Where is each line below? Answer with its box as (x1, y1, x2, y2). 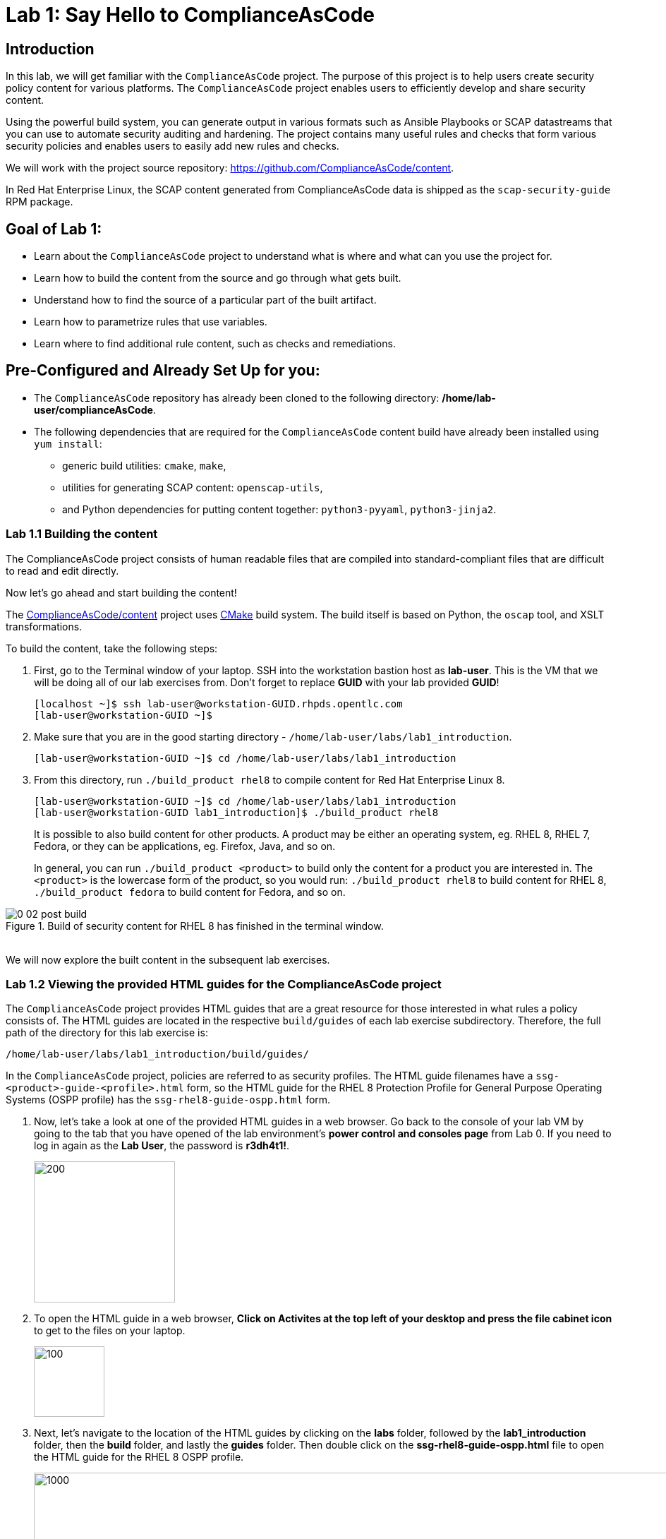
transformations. (6, 620, 83, 633)
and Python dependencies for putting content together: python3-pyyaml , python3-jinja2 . (62, 503, 497, 515)
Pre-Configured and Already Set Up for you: (6, 361, 320, 380)
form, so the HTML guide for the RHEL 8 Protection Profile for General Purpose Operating (186, 1082, 603, 1094)
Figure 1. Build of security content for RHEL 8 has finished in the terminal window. (6, 919, 384, 932)
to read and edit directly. (6, 564, 119, 577)
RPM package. (6, 196, 73, 208)
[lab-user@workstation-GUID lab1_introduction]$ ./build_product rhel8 (34, 806, 439, 818)
